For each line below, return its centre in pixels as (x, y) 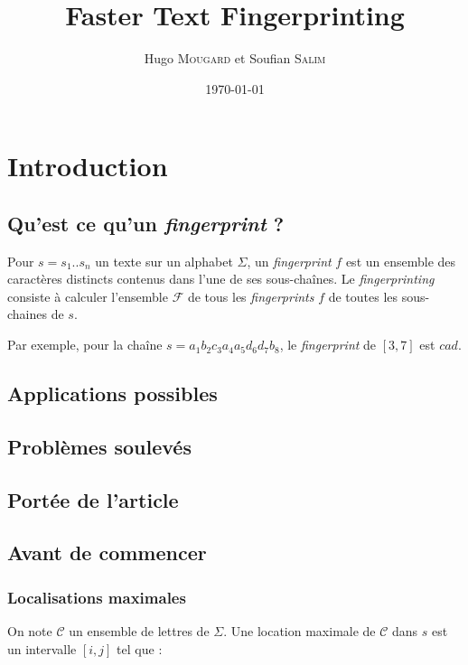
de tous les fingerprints (251, 296)
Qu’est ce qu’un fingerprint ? (146, 223)
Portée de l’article (93, 499)
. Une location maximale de (300, 631)
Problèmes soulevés (99, 446)
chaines (28, 314)
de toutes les (363, 296)
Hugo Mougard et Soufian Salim (235, 58)
